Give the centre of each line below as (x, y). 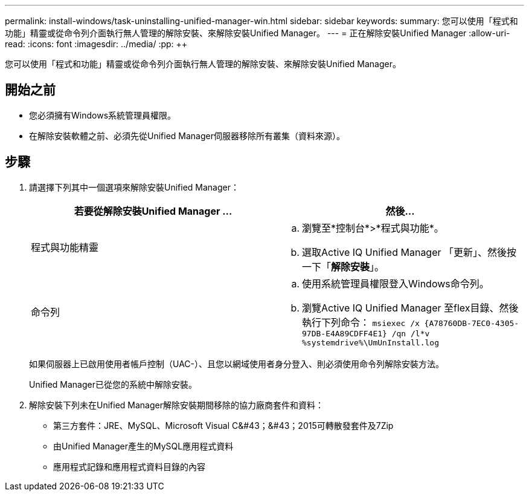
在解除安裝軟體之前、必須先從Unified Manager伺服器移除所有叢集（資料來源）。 (187, 135)
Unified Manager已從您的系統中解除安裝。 (113, 384)
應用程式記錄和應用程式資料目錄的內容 (129, 466)
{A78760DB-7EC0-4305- (472, 323)
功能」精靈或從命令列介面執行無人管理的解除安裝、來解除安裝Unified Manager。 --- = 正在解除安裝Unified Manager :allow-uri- (258, 33)
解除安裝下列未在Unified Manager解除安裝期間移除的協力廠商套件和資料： (176, 405)
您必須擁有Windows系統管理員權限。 (103, 115)
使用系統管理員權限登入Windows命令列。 (396, 283)
